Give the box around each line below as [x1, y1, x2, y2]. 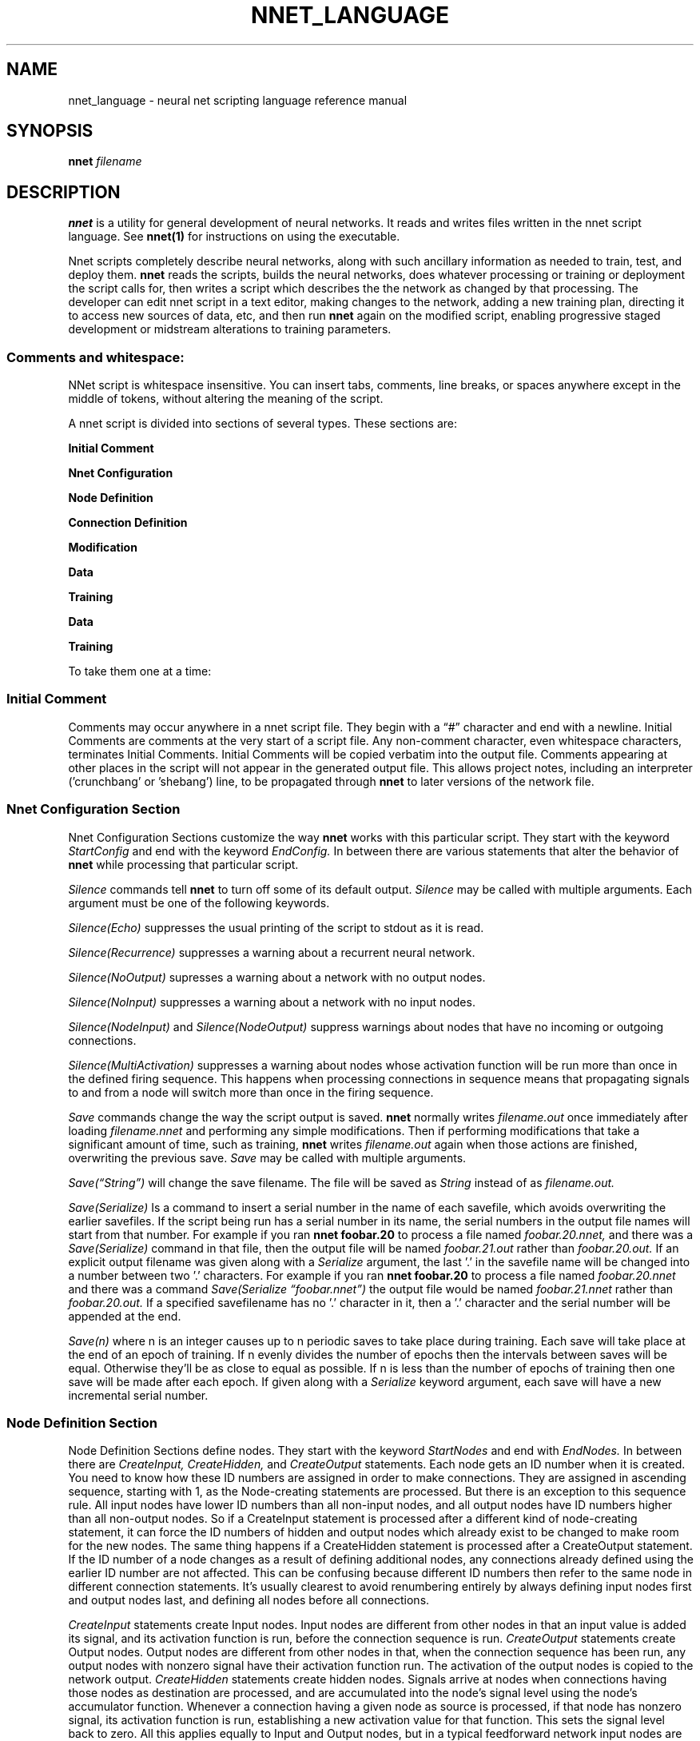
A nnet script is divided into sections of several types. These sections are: [68, 416, 458, 431]
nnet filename [68, 154, 142, 169]
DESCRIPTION [6, 181, 121, 202]
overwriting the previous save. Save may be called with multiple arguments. [68, 1150, 467, 1165]
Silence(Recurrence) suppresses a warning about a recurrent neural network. [68, 945, 475, 959]
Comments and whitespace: [6, 349, 185, 365]
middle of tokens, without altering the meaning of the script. [68, 392, 384, 406]
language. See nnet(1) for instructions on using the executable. [68, 229, 400, 244]
